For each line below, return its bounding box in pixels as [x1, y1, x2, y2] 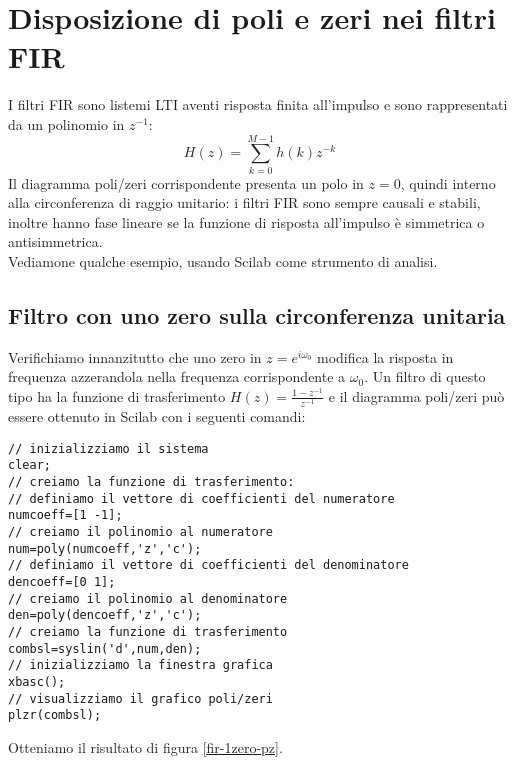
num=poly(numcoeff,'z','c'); [8, 541, 202, 556]
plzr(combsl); [8, 708, 102, 723]
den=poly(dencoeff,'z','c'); [8, 608, 202, 623]
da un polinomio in [8, 113, 125, 134]
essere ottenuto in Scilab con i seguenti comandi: [8, 406, 306, 427]
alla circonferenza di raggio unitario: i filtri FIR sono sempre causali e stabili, [8, 192, 481, 213]
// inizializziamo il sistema [8, 441, 209, 456]
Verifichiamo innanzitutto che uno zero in [8, 346, 262, 367]
